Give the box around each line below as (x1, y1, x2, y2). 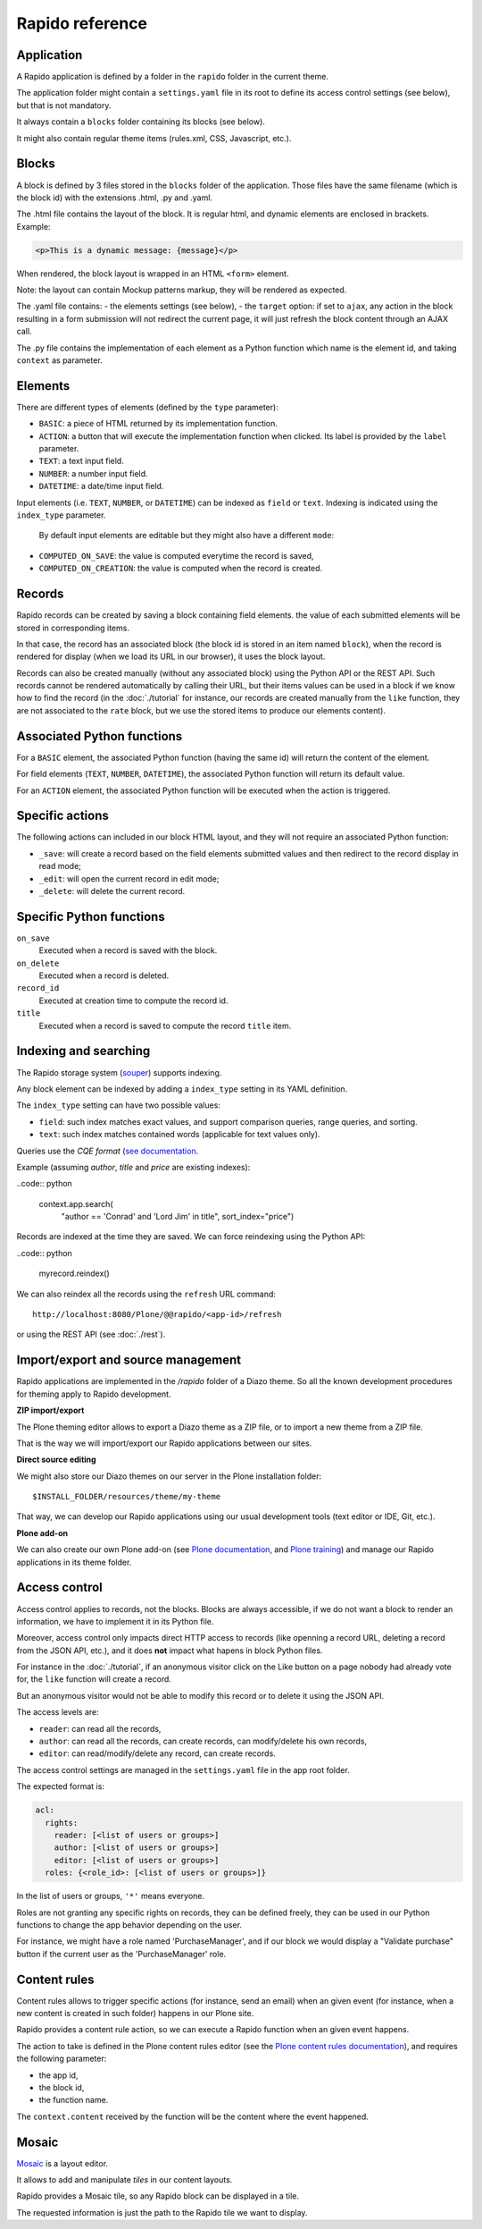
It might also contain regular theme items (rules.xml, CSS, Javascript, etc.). (16, 132, 292, 143)
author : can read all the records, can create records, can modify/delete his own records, (38, 1735, 368, 1747)
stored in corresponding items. (16, 622, 129, 633)
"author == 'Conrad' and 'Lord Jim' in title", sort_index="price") (61, 1212, 295, 1222)
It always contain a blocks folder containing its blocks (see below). (16, 116, 265, 127)
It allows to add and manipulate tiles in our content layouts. (16, 2174, 233, 2185)
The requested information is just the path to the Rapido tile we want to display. (16, 2207, 308, 2217)
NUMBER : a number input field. (38, 468, 148, 478)
